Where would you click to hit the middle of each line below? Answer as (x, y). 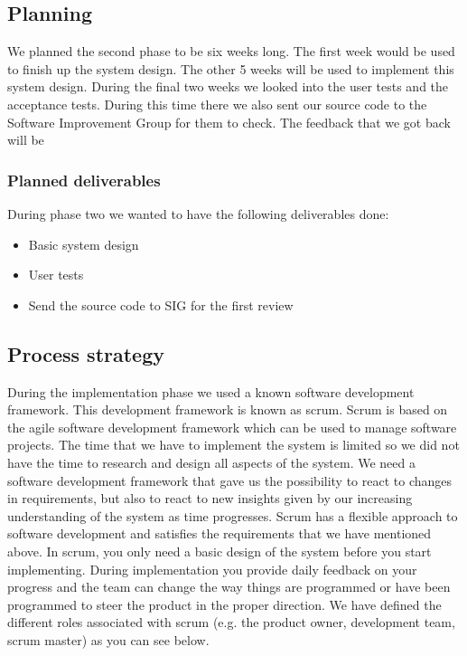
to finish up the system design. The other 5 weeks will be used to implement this (231, 68)
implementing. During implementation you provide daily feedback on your (212, 569)
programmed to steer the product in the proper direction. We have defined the (224, 604)
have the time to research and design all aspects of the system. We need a (211, 462)
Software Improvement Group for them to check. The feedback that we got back (229, 122)
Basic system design (84, 244)
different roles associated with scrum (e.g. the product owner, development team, (231, 622)
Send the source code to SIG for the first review (161, 304)
